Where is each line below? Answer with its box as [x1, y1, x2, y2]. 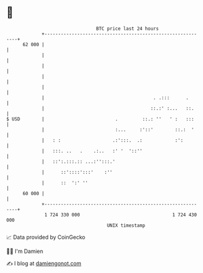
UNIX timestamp [106, 222, 146, 229]
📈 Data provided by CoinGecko [6, 233, 86, 241]
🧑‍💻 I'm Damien [6, 247, 44, 255]
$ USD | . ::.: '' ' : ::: [6, 116, 194, 122]
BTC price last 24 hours [96, 26, 159, 32]
